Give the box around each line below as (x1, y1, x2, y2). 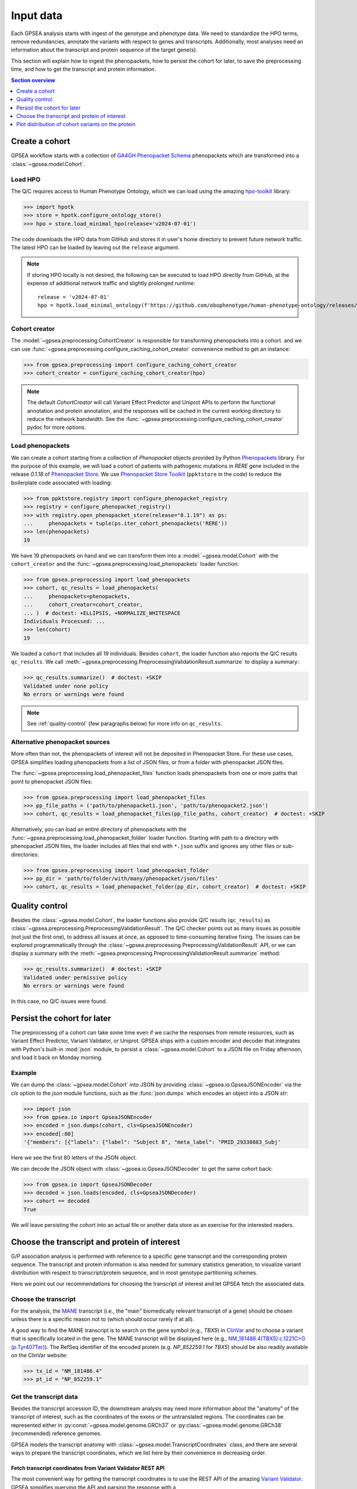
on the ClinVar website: (11, 1351, 68, 1359)
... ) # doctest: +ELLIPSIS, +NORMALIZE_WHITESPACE (23, 609, 181, 616)
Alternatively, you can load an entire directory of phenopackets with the (11, 826, 187, 833)
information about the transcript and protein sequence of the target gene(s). (11, 46, 198, 54)
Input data (11, 9, 62, 22)
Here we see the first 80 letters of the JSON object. (11, 1154, 137, 1161)
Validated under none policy (23, 683, 109, 689)
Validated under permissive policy (23, 974, 127, 981)
